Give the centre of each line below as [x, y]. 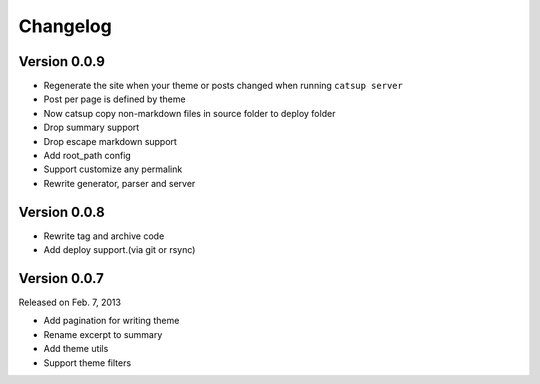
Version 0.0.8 [61, 211]
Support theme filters [87, 362]
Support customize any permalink [113, 169]
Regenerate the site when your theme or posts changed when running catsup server [223, 86]
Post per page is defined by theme [114, 99]
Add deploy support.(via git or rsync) [119, 250]
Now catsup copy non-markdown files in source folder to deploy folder [189, 113]
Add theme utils [76, 349]
